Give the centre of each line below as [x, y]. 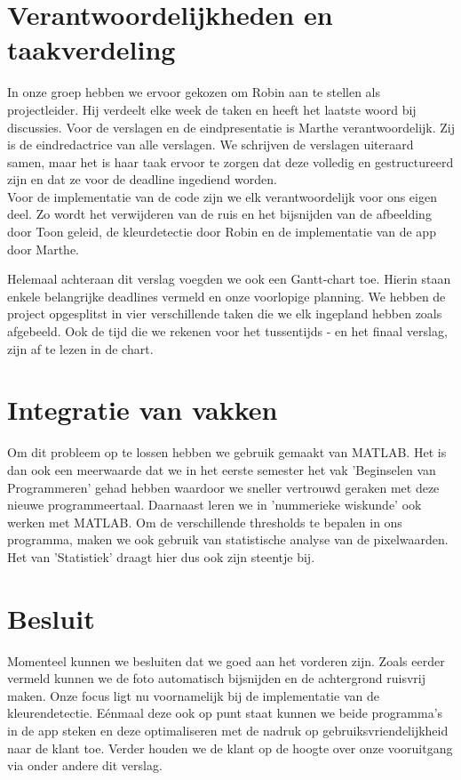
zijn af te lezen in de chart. [80, 348]
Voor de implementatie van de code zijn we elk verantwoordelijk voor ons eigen [222, 196]
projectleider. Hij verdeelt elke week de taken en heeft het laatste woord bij [212, 109]
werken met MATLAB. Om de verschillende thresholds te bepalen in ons [205, 522]
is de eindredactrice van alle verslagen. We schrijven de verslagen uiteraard [211, 145]
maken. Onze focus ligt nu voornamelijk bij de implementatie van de [193, 695]
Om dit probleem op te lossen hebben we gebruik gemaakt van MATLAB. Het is [227, 452]
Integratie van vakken [143, 410]
